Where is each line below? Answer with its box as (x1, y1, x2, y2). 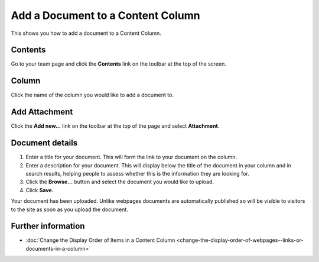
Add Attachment (11, 107, 73, 117)
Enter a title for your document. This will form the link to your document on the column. (25, 154, 237, 161)
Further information (11, 221, 85, 231)
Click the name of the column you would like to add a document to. (11, 92, 174, 99)
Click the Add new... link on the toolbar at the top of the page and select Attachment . (11, 122, 220, 130)
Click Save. (25, 186, 54, 193)
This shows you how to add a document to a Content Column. (11, 30, 162, 37)
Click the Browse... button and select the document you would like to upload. (25, 178, 214, 186)
